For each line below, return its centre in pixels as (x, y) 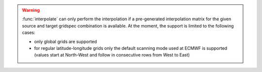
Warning (31, 10)
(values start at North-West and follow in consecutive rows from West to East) (112, 55)
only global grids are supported (65, 42)
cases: (29, 33)
